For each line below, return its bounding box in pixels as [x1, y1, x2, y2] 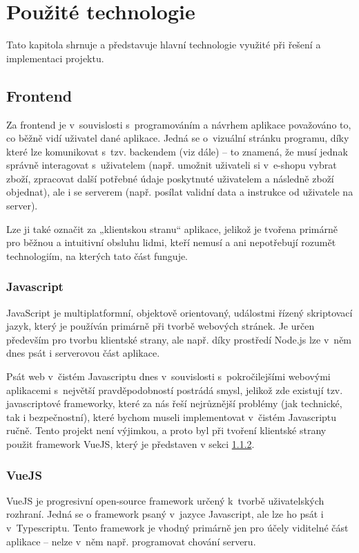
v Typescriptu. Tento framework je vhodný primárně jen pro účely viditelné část [6, 521, 349, 535]
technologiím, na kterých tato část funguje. [6, 248, 188, 263]
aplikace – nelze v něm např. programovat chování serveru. [6, 534, 256, 548]
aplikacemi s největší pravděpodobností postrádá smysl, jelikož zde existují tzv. [6, 382, 343, 397]
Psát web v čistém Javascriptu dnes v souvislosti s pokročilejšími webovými [6, 369, 331, 384]
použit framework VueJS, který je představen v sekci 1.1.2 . [6, 437, 255, 451]
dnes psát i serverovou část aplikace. [6, 346, 160, 360]
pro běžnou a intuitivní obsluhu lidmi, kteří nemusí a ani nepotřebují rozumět [6, 235, 336, 250]
